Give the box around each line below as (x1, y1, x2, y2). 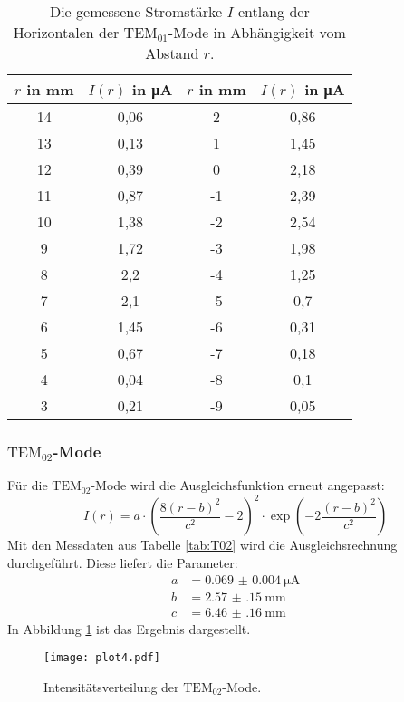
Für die (7, 476, 48, 495)
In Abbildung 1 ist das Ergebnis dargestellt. (7, 619, 251, 638)
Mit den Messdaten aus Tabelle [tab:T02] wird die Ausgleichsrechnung (7, 535, 398, 554)
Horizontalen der (13, 22, 120, 43)
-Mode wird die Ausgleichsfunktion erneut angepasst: (91, 476, 385, 495)
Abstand (145, 43, 199, 63)
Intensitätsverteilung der (43, 677, 179, 696)
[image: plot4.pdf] (43, 651, 160, 665)
